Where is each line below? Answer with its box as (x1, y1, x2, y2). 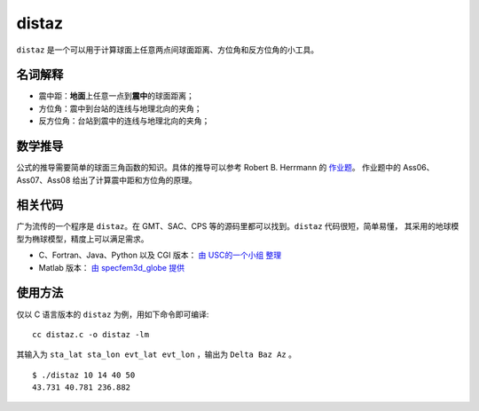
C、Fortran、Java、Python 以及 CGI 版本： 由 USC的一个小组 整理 (38, 249, 282, 261)
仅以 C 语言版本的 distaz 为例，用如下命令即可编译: (16, 309, 209, 320)
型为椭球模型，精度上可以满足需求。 (16, 233, 149, 244)
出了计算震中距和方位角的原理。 (80, 174, 197, 186)
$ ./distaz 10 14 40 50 (32, 369, 136, 380)
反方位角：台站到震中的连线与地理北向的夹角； (38, 115, 210, 126)
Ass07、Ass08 (16, 174, 71, 186)
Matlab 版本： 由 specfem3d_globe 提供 (38, 262, 185, 273)
